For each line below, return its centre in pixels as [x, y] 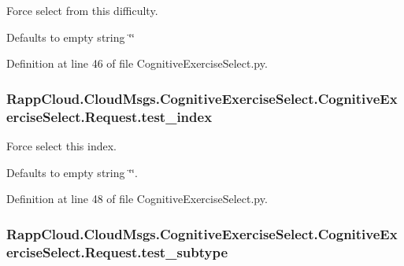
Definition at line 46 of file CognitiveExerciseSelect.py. [137, 63]
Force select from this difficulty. [82, 10]
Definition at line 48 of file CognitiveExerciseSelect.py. [137, 199]
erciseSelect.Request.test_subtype [117, 251]
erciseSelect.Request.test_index [109, 116]
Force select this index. [61, 145]
